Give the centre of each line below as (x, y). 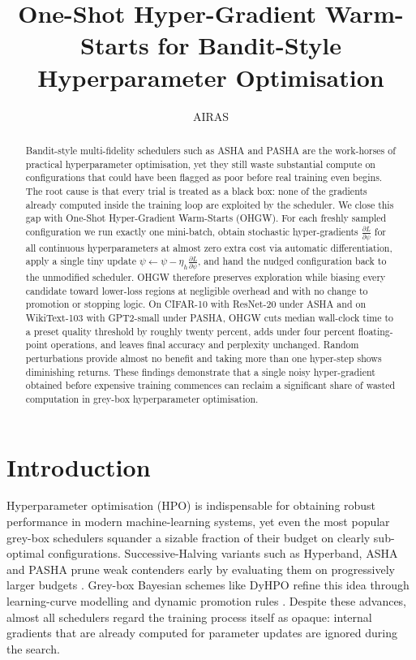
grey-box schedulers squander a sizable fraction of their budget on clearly (189, 537)
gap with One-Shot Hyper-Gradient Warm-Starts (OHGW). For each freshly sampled (206, 218)
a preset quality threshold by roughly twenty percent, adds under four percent (190, 331)
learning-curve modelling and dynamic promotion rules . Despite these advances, (207, 601)
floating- (375, 331)
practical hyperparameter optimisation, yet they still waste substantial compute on (200, 164)
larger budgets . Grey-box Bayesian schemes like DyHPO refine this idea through (208, 585)
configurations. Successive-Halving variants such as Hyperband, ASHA (223, 553)
